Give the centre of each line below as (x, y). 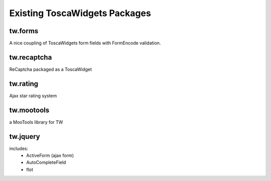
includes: (19, 148)
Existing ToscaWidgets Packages (80, 13)
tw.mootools (29, 110)
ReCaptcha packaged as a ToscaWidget (51, 69)
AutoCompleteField (46, 162)
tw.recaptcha (31, 57)
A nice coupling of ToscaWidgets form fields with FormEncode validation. (85, 43)
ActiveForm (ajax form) (50, 155)
